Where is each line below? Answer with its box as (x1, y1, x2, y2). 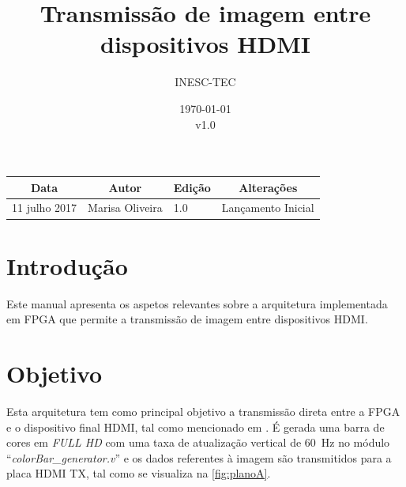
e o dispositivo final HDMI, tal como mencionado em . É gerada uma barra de (6, 418, 385, 435)
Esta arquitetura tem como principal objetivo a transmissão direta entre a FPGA (6, 402, 400, 419)
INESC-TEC (175, 74, 236, 90)
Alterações (239, 179, 298, 195)
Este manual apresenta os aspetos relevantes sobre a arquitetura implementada (6, 295, 388, 311)
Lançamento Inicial (221, 199, 314, 216)
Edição (173, 179, 211, 195)
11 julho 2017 (12, 199, 77, 216)
